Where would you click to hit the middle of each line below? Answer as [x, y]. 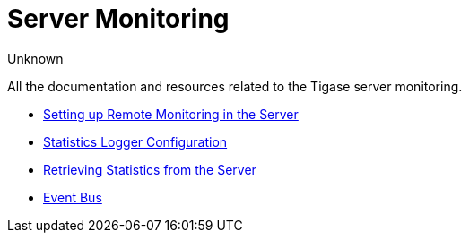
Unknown [35, 58]
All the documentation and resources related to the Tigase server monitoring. [235, 86]
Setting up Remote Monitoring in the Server [171, 114]
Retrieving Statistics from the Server [150, 169]
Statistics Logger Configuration [135, 141]
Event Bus [73, 197]
